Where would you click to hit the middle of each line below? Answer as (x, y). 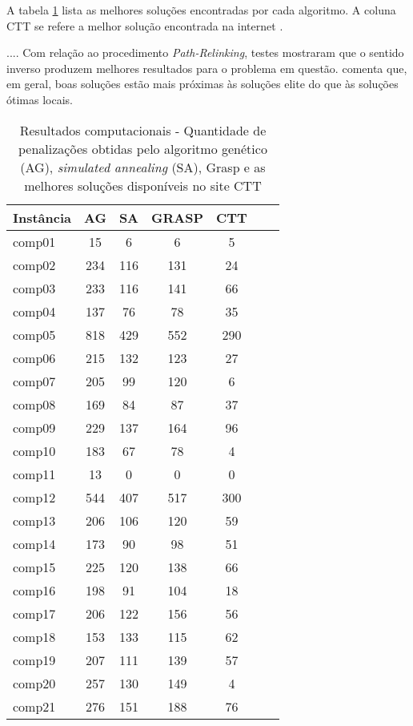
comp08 (34, 404)
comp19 (34, 659)
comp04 (34, 311)
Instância (42, 217)
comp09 (34, 427)
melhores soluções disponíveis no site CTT (143, 185)
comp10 (34, 450)
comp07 (34, 381)
